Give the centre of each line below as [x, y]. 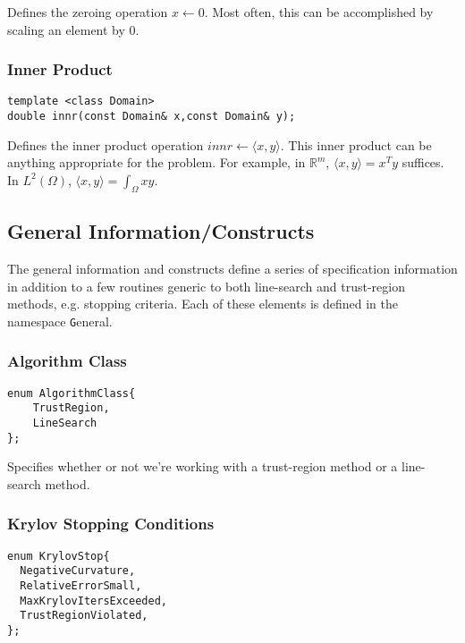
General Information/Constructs [161, 231]
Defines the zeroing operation [88, 12]
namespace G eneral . [60, 321]
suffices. [423, 162]
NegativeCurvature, [78, 571]
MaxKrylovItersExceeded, [93, 601]
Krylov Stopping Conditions [111, 524]
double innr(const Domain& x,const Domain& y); [152, 117]
